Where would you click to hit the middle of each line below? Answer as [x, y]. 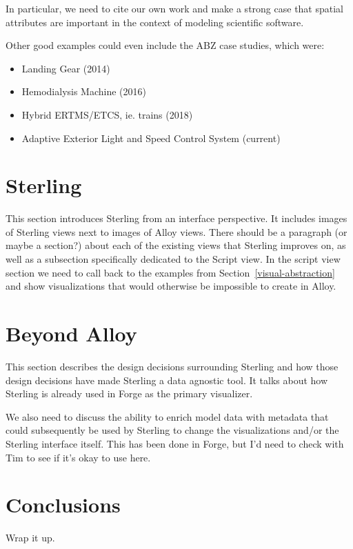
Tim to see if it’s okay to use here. [78, 457]
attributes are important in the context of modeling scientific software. [155, 22]
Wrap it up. [30, 538]
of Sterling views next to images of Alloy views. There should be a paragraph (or [176, 231]
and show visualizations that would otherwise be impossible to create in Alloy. [171, 286]
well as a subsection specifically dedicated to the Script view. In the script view [173, 259]
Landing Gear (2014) [66, 68]
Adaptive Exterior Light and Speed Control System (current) [151, 138]
